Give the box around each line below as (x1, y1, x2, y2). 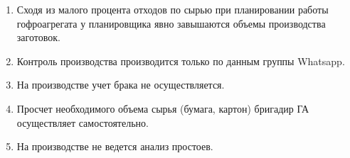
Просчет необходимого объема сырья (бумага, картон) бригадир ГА (16, 101, 309, 115)
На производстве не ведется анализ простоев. (16, 139, 213, 154)
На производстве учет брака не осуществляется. (16, 77, 225, 92)
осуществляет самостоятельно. (16, 115, 149, 130)
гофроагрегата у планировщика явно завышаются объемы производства (16, 16, 326, 30)
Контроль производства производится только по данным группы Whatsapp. (16, 53, 345, 68)
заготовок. (16, 30, 60, 45)
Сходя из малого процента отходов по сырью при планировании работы (16, 2, 329, 16)
